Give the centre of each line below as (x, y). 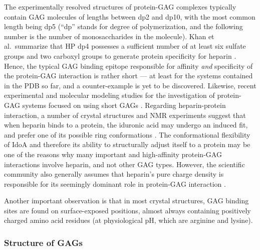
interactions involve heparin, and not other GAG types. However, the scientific (124, 164)
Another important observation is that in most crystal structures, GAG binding (126, 201)
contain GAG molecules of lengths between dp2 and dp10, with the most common (130, 16)
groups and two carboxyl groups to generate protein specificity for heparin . (120, 55)
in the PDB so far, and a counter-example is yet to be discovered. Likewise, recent (130, 85)
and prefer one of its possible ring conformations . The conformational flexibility (127, 134)
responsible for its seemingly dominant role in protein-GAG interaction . (115, 183)
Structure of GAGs (43, 242)
